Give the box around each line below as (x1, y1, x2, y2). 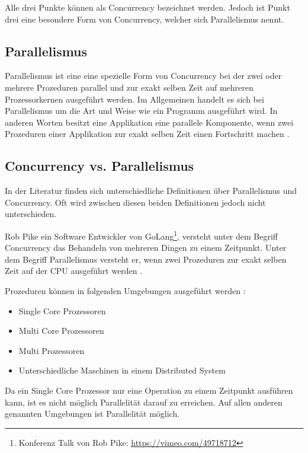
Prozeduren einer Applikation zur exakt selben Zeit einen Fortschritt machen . (5, 127, 290, 140)
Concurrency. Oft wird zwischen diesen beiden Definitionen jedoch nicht (5, 196, 266, 208)
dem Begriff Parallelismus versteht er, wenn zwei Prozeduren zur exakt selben (5, 253, 287, 265)
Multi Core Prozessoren (18, 324, 104, 337)
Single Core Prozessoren (18, 304, 106, 317)
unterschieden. (5, 208, 57, 220)
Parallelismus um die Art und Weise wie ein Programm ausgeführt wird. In (5, 104, 278, 117)
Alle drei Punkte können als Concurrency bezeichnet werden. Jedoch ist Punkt (5, 1, 290, 13)
